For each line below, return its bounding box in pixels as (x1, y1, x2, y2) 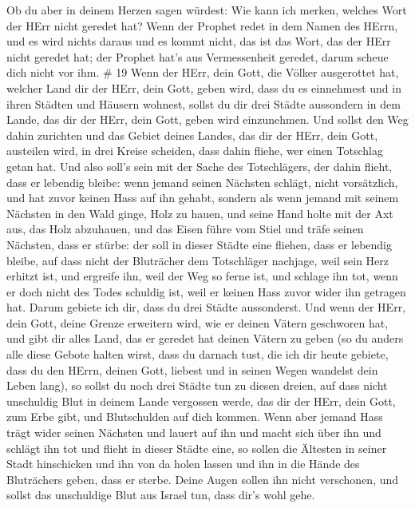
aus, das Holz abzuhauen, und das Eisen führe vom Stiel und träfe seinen (6, 220, 364, 237)
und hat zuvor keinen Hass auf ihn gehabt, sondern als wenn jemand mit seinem (6, 189, 399, 206)
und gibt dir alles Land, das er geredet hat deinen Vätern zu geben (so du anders (6, 330, 404, 347)
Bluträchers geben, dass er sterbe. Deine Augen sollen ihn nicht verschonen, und (6, 470, 399, 487)
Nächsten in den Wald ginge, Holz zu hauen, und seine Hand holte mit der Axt (6, 204, 393, 221)
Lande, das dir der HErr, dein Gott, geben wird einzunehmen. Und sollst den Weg (6, 111, 409, 128)
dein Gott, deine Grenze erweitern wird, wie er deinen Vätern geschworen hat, (6, 314, 389, 331)
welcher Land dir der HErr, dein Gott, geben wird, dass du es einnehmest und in (6, 79, 401, 96)
